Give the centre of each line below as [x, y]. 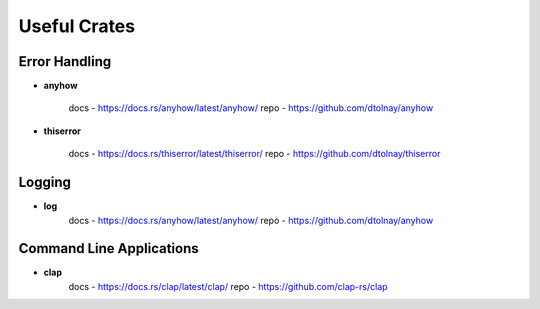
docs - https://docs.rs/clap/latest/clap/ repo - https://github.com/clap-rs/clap [228, 286]
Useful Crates [76, 26]
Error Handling [65, 61]
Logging [45, 182]
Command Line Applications [108, 248]
